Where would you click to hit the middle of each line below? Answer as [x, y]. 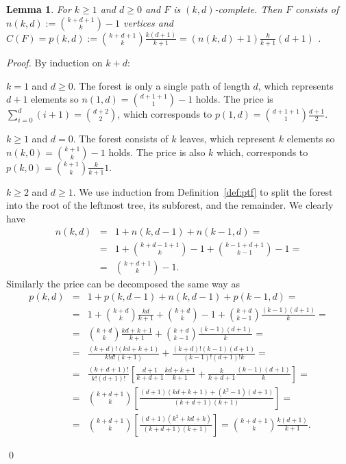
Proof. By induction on [54, 62]
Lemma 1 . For [39, 9]
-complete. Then [248, 9]
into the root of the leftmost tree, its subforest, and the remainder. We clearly [170, 205]
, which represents [296, 85]
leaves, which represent [228, 139]
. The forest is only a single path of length [161, 85]
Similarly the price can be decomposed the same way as [123, 283]
